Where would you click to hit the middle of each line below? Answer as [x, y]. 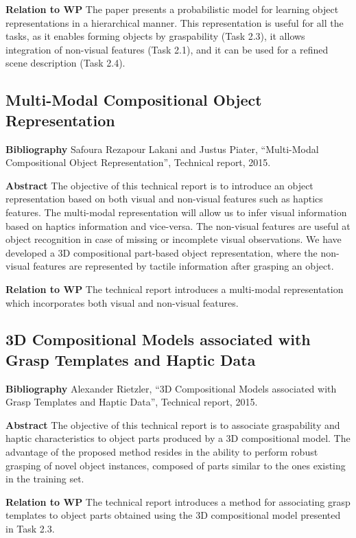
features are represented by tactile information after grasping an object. [183, 266]
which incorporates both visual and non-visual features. [122, 302]
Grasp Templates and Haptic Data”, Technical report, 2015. [132, 402]
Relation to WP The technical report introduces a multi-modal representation [175, 289]
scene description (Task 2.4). [66, 63]
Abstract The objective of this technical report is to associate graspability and [173, 424]
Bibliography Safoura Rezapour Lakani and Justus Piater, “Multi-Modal [162, 149]
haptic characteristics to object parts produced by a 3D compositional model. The [178, 438]
